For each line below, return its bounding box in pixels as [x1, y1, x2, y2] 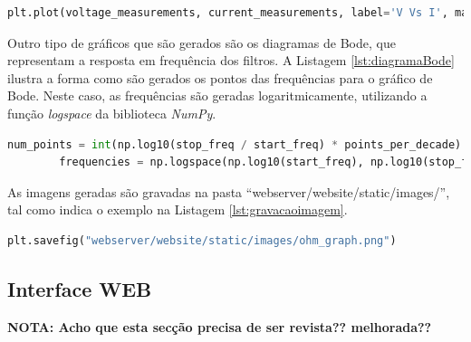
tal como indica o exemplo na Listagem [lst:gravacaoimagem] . [7, 200, 348, 219]
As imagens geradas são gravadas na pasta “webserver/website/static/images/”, [7, 182, 450, 201]
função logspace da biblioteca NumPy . [7, 103, 216, 122]
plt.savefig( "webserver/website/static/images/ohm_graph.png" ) [7, 233, 397, 247]
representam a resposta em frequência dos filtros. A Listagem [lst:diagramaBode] [7, 51, 455, 70]
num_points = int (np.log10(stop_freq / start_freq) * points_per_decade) [7, 138, 462, 151]
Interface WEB [7, 274, 152, 302]
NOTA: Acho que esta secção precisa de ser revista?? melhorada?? [7, 317, 432, 336]
